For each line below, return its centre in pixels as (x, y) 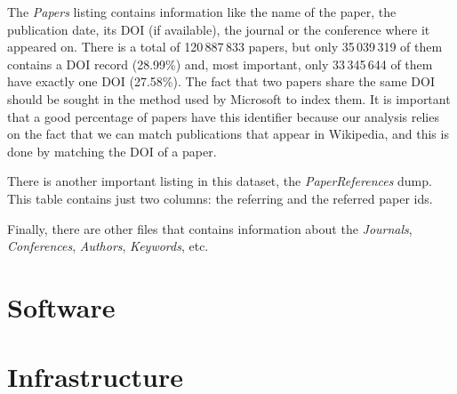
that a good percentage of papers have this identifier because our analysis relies (223, 116)
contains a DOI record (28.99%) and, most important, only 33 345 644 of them (220, 64)
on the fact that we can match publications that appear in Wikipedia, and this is (228, 134)
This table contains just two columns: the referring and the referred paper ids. (220, 198)
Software (61, 306)
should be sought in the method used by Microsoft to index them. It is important (229, 98)
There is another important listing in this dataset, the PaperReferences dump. (220, 181)
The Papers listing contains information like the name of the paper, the (202, 12)
